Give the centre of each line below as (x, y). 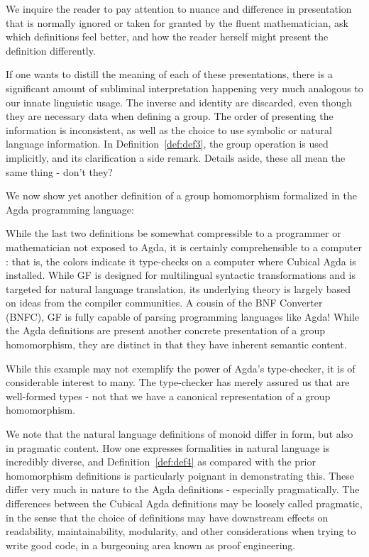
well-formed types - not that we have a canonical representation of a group (168, 396)
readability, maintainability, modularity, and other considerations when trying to (181, 531)
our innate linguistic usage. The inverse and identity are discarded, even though (179, 102)
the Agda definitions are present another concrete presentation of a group (166, 330)
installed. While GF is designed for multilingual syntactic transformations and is (181, 275)
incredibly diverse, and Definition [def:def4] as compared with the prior (161, 462)
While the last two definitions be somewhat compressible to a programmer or (174, 233)
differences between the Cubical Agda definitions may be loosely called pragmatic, (184, 503)
